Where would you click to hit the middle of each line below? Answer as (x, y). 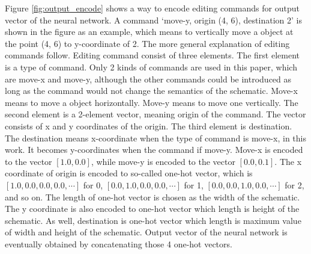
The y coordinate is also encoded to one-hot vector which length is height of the (152, 209)
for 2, (294, 184)
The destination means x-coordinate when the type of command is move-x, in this (155, 138)
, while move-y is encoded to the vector (163, 161)
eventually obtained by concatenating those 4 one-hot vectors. (119, 243)
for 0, (93, 184)
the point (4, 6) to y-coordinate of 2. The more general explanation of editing (147, 43)
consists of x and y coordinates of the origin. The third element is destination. (149, 125)
